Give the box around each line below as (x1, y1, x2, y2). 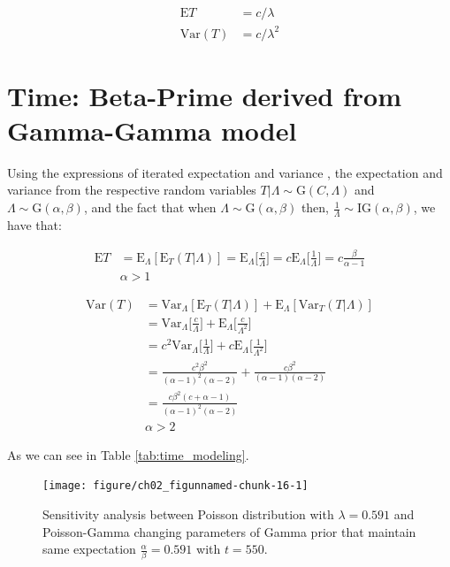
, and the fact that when (83, 198, 217, 217)
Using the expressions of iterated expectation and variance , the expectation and (7, 163, 443, 181)
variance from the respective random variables (7, 180, 256, 199)
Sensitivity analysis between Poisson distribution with (42, 504, 334, 523)
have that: (7, 215, 62, 234)
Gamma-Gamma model (7, 111, 297, 148)
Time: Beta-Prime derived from (7, 77, 401, 113)
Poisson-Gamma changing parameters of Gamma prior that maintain (42, 522, 416, 540)
